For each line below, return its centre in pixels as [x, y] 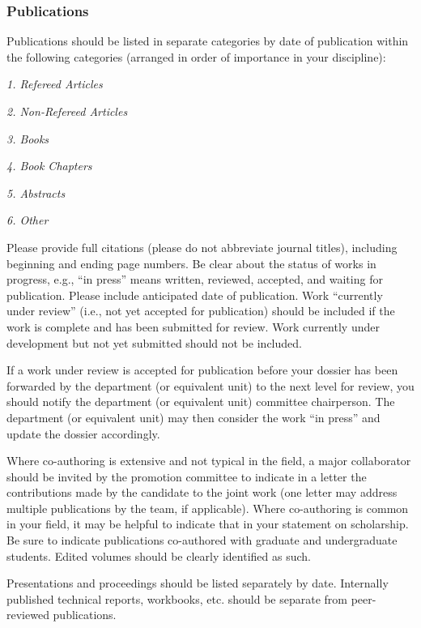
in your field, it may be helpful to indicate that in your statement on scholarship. [208, 524]
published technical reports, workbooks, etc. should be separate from [177, 598]
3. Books [28, 138]
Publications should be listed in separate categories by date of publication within [208, 41]
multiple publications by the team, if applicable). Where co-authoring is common [208, 508]
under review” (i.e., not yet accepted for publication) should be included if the [201, 311]
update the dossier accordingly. [83, 433]
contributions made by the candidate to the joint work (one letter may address [202, 492]
